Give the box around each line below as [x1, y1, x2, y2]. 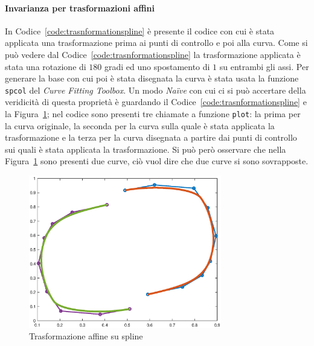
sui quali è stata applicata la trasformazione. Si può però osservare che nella [5, 143, 286, 155]
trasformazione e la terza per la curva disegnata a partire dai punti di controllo [5, 131, 297, 144]
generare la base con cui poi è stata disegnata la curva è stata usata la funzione [5, 72, 299, 85]
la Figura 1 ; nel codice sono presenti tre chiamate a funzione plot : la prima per [5, 107, 301, 120]
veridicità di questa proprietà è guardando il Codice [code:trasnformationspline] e [5, 95, 307, 108]
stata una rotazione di [5, 60, 86, 72]
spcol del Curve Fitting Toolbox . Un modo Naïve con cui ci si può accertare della [5, 83, 306, 96]
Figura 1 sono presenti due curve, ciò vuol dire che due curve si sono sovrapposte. [5, 155, 309, 167]
